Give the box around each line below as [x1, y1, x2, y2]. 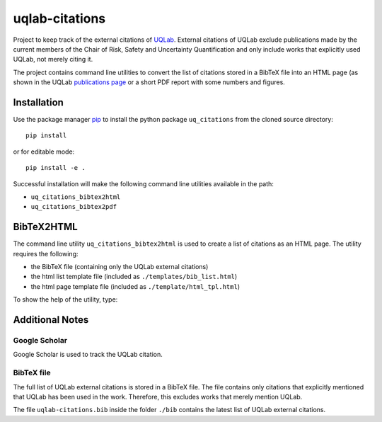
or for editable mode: [13, 147, 75, 156]
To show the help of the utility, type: [13, 295, 118, 304]
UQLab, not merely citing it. [13, 55, 93, 64]
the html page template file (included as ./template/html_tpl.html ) [30, 282, 241, 290]
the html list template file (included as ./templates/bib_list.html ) [30, 273, 238, 281]
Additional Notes [13, 314, 89, 326]
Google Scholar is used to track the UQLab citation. [13, 350, 163, 359]
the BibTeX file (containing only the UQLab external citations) [30, 263, 209, 271]
